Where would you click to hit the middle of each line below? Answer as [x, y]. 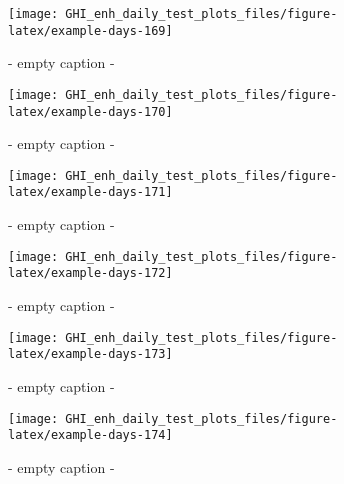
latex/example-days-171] [90, 192]
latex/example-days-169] [90, 30]
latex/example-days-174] [90, 435]
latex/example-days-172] [90, 273]
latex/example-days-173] [90, 354]
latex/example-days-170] [90, 111]
